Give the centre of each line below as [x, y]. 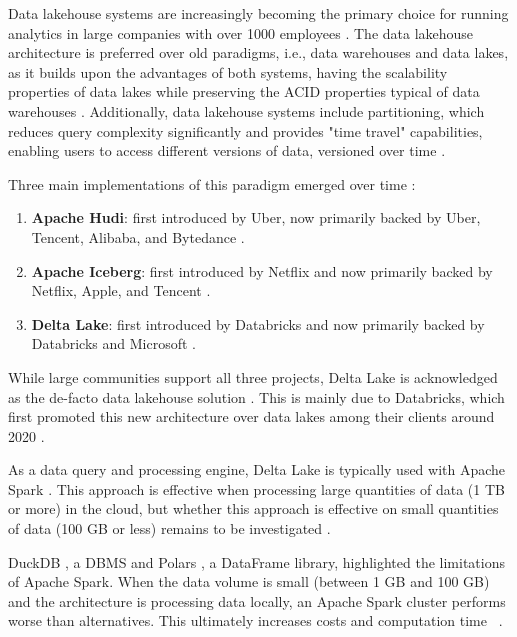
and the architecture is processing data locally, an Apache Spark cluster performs [257, 600]
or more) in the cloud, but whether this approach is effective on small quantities [253, 508]
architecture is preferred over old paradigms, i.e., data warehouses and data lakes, [258, 52]
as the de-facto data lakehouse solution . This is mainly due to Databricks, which [256, 396]
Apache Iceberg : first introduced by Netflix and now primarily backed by [262, 270]
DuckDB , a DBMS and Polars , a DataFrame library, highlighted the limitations [256, 561]
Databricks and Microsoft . [113, 343]
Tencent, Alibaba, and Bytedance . [138, 236]
